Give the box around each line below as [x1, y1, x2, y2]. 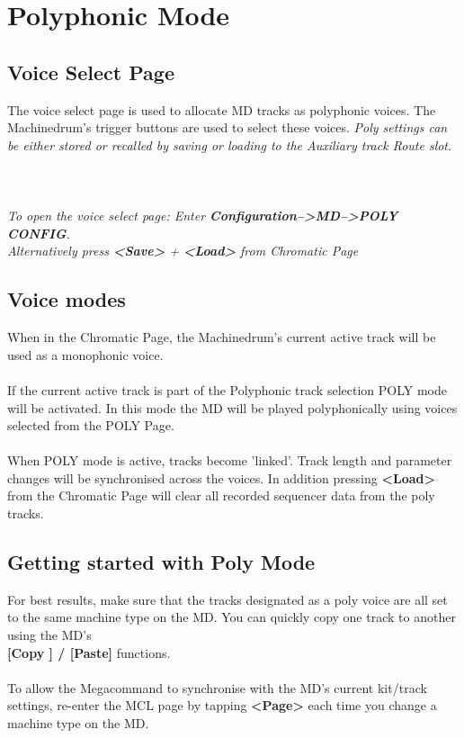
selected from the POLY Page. [7, 416, 174, 435]
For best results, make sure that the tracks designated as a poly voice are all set [7, 589, 448, 608]
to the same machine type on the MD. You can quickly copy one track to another [7, 607, 456, 626]
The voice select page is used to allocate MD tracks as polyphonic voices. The [7, 100, 436, 119]
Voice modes [7, 285, 126, 313]
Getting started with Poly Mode [7, 548, 316, 576]
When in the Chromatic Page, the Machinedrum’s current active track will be [7, 328, 436, 346]
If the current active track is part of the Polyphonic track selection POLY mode [7, 380, 447, 399]
